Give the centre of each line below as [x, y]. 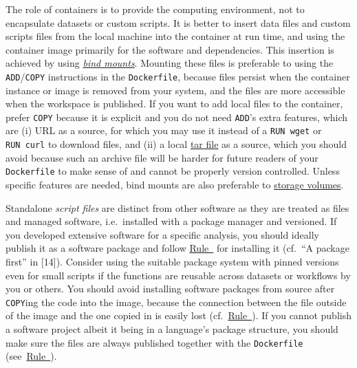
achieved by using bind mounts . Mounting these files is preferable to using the [170, 63]
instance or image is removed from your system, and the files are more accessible [175, 90]
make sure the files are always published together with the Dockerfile [154, 342]
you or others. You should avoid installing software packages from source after [170, 289]
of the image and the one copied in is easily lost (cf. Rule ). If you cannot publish [178, 315]
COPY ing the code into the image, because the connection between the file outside [176, 302]
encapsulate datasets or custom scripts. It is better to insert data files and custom [178, 22]
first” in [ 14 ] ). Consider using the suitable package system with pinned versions [172, 261]
